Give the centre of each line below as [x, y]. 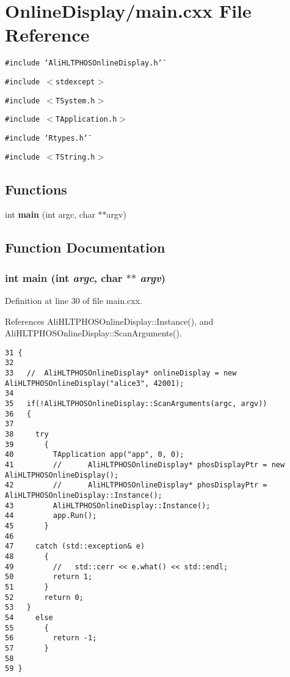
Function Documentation [85, 247]
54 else [29, 617]
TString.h [75, 157]
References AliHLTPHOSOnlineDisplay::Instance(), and [109, 321]
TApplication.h [86, 120]
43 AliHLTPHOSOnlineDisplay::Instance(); [108, 505]
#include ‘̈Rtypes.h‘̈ [47, 138]
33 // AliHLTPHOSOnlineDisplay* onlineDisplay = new [121, 373]
